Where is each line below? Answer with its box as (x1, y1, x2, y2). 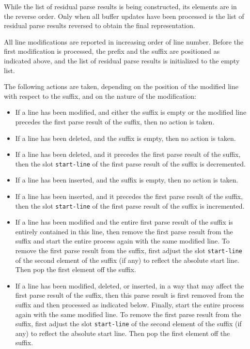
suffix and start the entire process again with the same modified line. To (15, 236, 230, 246)
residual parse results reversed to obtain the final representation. (4, 20, 195, 30)
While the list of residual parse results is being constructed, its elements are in (4, 1, 237, 11)
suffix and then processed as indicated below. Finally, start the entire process (15, 300, 244, 310)
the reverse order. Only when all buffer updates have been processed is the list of (4, 11, 244, 21)
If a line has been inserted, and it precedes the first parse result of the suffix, (15, 191, 243, 201)
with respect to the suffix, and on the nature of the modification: (4, 91, 196, 101)
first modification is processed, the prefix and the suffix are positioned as (4, 46, 220, 56)
